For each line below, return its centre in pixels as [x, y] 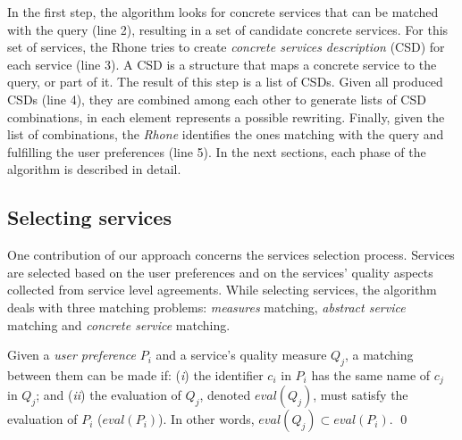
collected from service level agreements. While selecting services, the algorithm [222, 290]
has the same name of [371, 374]
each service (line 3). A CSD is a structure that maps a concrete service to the [222, 64]
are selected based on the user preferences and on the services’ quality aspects [220, 272]
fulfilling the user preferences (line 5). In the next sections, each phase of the [217, 151]
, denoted [225, 395]
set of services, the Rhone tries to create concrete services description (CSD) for [226, 47]
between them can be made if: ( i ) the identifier [135, 374]
